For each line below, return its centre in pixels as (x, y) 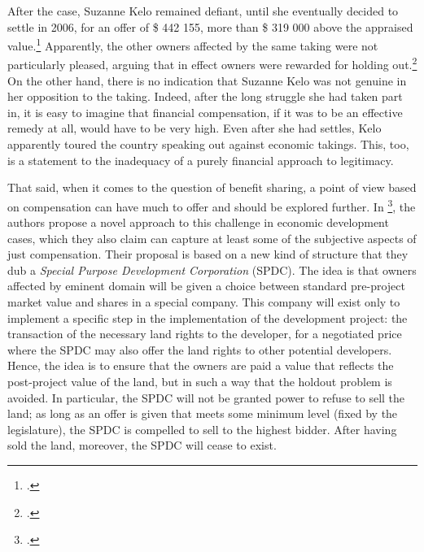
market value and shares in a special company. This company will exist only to (204, 302)
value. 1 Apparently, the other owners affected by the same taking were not (193, 44)
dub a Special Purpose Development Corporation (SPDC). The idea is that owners (212, 269)
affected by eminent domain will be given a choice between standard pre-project (206, 286)
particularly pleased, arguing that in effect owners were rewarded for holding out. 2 (212, 63)
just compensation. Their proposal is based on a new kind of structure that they (208, 254)
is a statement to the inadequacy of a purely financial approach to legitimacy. (201, 160)
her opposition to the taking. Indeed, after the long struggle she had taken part (205, 96)
